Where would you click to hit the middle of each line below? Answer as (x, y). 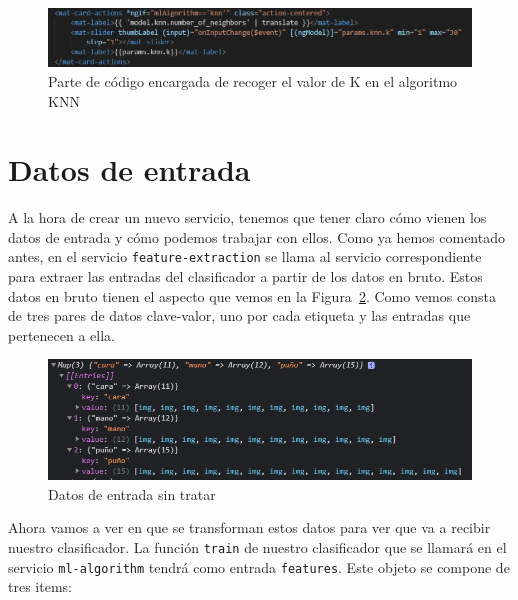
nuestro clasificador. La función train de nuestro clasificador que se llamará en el (257, 546)
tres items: (40, 586)
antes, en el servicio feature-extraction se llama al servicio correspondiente (245, 256)
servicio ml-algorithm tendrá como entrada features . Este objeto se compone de (259, 566)
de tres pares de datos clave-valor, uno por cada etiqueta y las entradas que (239, 315)
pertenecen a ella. (61, 334)
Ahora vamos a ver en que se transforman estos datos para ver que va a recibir (249, 527)
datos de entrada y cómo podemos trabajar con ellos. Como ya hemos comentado (256, 236)
